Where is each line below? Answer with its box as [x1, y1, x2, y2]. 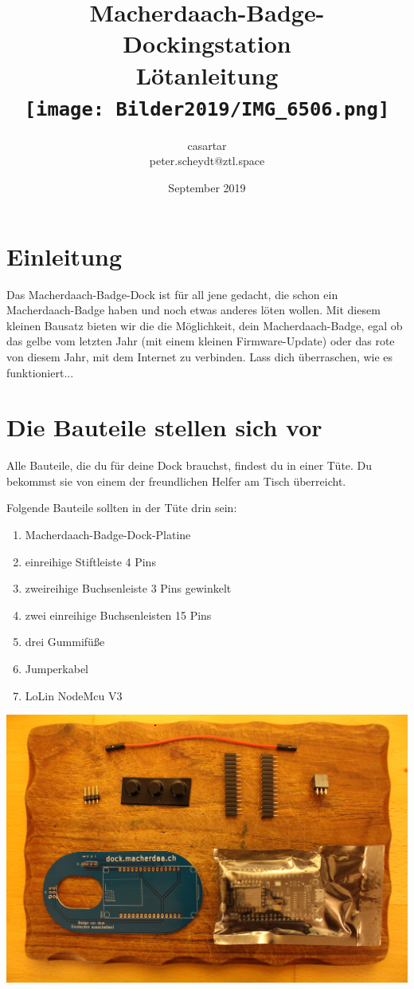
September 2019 [168, 179, 246, 195]
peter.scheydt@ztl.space [149, 152, 265, 169]
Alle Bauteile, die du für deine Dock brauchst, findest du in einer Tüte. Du [6, 457, 373, 474]
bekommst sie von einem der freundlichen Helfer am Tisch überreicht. [6, 472, 346, 489]
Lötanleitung [135, 58, 279, 91]
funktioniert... [6, 364, 74, 380]
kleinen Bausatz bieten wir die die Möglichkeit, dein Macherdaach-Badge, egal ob [6, 317, 403, 333]
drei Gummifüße [25, 633, 105, 650]
